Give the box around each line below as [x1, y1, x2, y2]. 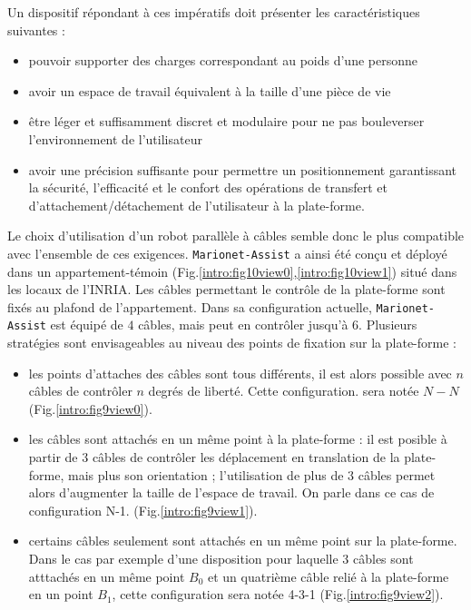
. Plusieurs [358, 315, 417, 334]
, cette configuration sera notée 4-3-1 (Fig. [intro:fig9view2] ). [112, 585, 444, 604]
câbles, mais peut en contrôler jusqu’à [138, 315, 348, 334]
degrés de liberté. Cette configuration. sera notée [148, 381, 419, 400]
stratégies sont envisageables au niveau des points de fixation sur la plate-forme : [7, 333, 456, 352]
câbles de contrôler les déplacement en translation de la [92, 448, 400, 467]
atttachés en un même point [28, 566, 185, 585]
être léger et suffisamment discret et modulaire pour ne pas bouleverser [28, 112, 425, 131]
